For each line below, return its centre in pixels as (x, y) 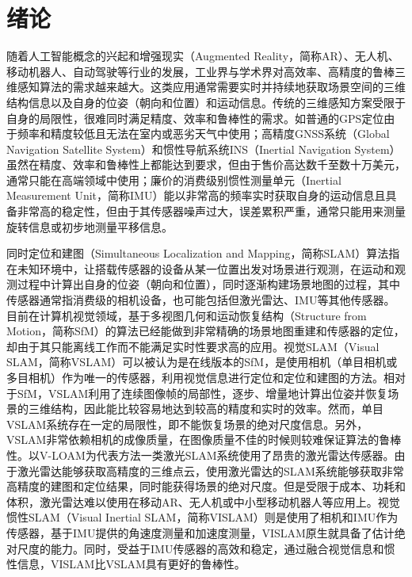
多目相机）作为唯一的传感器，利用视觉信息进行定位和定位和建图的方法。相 (200, 377)
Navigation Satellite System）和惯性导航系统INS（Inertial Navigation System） (204, 149)
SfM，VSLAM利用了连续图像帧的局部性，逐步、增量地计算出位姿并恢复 (202, 393)
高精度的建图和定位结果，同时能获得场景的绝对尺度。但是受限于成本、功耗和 (206, 486)
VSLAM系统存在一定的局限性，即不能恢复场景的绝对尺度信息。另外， (187, 424)
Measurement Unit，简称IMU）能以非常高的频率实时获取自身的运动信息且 (196, 195)
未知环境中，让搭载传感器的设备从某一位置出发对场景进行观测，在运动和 (206, 268)
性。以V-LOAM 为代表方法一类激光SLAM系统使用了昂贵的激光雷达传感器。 (200, 455)
